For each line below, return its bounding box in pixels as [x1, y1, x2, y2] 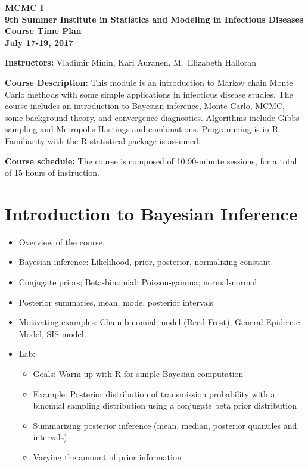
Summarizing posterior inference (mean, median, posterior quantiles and [33, 419, 297, 431]
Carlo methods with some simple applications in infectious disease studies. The [5, 88, 293, 100]
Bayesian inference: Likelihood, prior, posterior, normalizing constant [18, 256, 271, 268]
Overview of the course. [18, 235, 105, 248]
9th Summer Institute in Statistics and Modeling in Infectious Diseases [5, 13, 304, 25]
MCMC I [5, 1, 44, 13]
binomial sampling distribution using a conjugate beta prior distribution [33, 399, 297, 412]
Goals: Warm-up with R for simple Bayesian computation [33, 368, 244, 379]
